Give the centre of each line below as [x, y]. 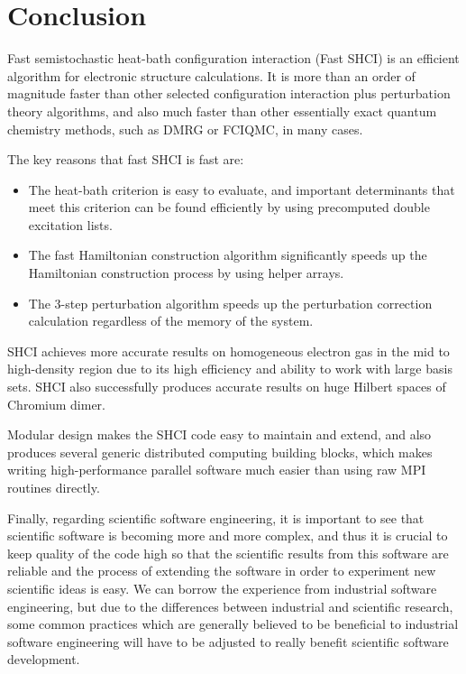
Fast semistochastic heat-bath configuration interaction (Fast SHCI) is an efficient [233, 58]
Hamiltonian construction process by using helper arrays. [186, 273]
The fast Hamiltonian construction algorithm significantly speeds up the [228, 255]
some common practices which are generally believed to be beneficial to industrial [233, 624]
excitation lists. [70, 224]
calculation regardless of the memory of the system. [171, 321]
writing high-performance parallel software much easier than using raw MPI [217, 470]
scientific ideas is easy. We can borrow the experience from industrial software [222, 588]
